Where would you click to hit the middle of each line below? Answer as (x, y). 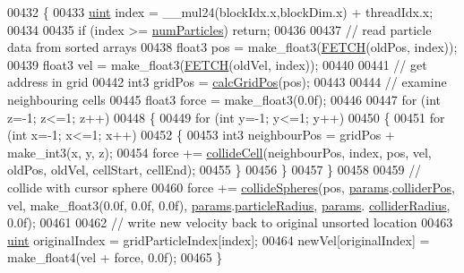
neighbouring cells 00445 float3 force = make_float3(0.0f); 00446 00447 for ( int (224, 99)
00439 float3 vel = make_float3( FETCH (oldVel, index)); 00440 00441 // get (217, 64)
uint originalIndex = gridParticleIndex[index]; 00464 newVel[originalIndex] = (219, 239)
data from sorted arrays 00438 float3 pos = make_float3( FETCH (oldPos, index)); (232, 47)
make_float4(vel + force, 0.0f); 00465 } (115, 257)
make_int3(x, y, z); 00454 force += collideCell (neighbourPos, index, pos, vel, (219, 152)
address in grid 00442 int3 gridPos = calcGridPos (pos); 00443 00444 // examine (227, 82)
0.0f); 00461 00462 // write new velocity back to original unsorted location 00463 (230, 222)
